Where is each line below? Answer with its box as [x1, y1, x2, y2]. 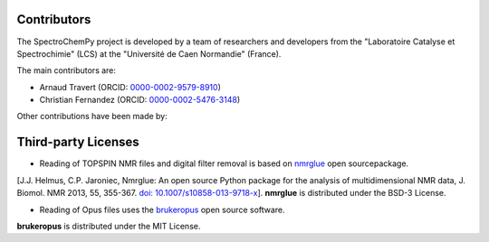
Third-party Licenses [16, 135, 139, 150]
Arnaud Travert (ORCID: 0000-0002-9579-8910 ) [39, 81, 222, 92]
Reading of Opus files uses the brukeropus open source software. [39, 204, 285, 215]
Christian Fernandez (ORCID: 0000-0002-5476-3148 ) [39, 95, 241, 106]
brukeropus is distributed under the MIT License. [16, 220, 201, 231]
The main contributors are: [16, 65, 117, 76]
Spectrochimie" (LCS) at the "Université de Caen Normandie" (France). [16, 48, 282, 59]
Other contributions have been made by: [16, 111, 168, 122]
